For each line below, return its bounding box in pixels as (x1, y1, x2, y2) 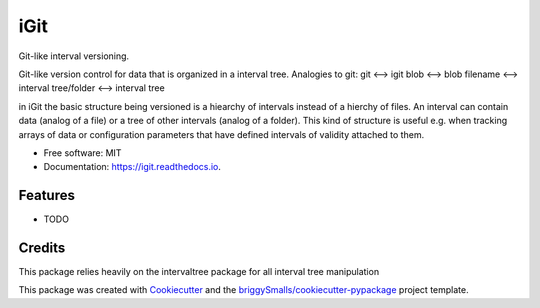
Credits (18, 240, 66, 256)
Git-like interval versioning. (18, 50, 130, 62)
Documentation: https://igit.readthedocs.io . (43, 161, 222, 173)
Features (18, 187, 75, 204)
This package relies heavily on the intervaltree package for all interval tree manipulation (18, 266, 380, 278)
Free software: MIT (43, 146, 122, 159)
